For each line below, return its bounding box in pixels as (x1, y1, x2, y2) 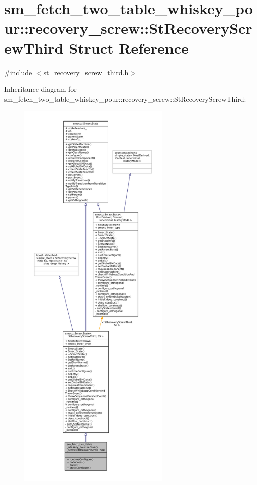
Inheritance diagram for (4, 84, 77, 94)
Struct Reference (69, 37, 189, 58)
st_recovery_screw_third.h (43, 67, 129, 77)
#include (4, 67, 32, 77)
